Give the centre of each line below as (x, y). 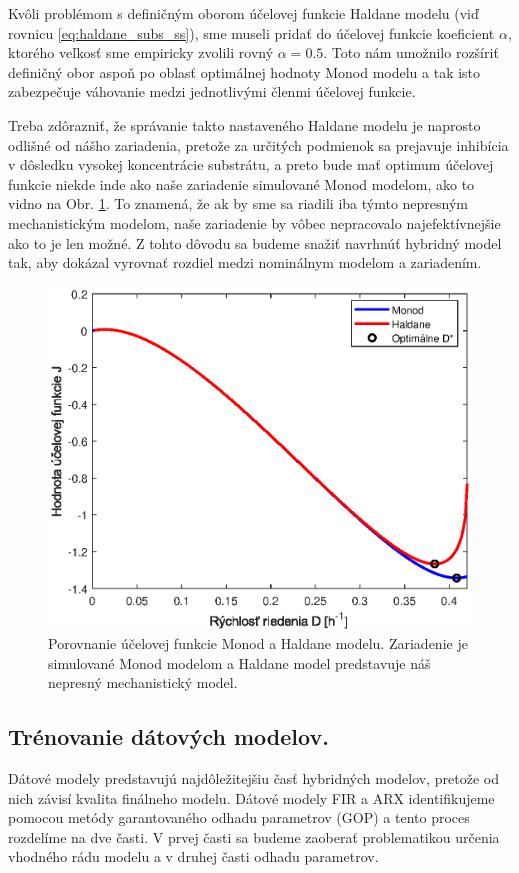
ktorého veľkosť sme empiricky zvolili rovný (141, 52)
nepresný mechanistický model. (143, 682)
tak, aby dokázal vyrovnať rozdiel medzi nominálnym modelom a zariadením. (245, 262)
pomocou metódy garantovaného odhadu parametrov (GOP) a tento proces (239, 817)
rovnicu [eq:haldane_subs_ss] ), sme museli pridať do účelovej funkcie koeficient (251, 32)
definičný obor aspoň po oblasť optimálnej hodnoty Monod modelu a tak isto (244, 71)
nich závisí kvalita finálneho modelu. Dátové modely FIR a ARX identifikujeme (251, 797)
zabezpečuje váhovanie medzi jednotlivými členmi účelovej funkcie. (212, 91)
